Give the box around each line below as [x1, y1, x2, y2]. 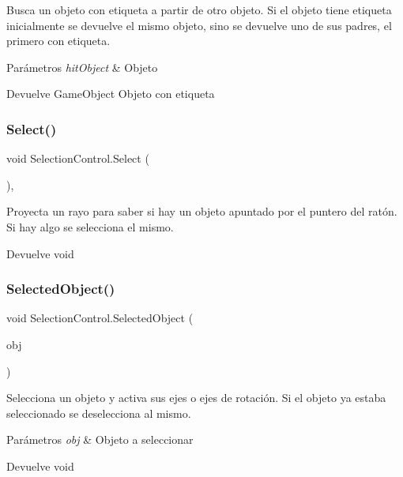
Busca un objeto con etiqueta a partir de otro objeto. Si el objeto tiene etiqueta [6, 2, 392, 17]
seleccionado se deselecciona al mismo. [6, 404, 191, 421]
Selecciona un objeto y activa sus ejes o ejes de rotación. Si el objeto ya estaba [6, 389, 386, 406]
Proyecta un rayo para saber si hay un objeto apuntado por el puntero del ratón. [6, 203, 397, 220]
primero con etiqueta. [6, 32, 111, 49]
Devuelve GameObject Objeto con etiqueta [6, 85, 215, 102]
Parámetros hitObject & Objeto [6, 58, 158, 75]
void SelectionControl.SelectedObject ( [6, 310, 194, 326]
